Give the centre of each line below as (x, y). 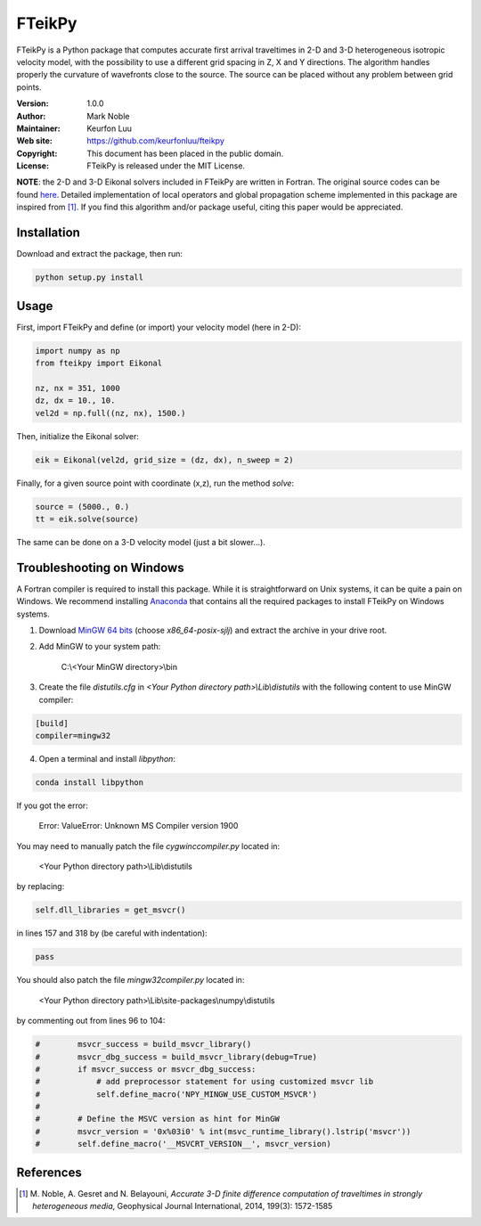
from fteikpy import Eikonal (99, 363)
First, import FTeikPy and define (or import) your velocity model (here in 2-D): (159, 327)
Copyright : (37, 153)
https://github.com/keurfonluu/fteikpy (155, 141)
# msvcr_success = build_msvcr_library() (143, 1044)
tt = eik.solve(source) (87, 519)
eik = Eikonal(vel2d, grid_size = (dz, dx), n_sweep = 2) (164, 460)
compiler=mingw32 (73, 736)
